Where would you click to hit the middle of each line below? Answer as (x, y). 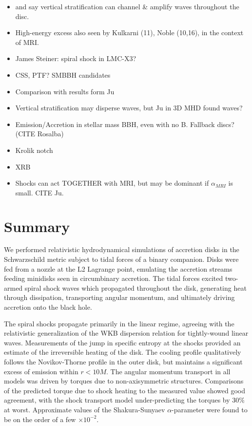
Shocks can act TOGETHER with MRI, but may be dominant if (112, 183)
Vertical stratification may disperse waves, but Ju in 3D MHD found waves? (129, 108)
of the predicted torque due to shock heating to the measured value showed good (125, 390)
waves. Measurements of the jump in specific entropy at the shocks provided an (122, 342)
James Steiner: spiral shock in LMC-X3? (76, 58)
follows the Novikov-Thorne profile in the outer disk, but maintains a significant (123, 361)
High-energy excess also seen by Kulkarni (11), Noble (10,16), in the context (129, 32)
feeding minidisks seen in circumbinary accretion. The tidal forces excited (114, 278)
